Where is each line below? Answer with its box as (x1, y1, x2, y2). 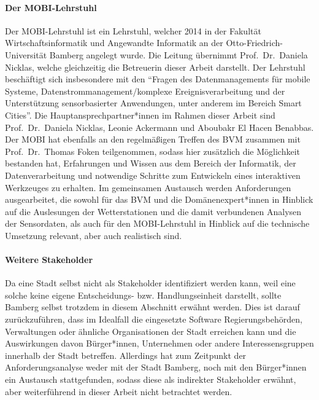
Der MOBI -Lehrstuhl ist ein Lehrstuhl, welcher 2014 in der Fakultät (5, 24, 261, 37)
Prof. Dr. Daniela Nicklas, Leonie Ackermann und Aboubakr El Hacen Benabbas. (5, 120, 314, 133)
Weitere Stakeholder (5, 253, 93, 266)
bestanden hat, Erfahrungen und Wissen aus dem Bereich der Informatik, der (5, 157, 296, 170)
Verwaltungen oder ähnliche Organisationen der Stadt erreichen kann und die (5, 324, 296, 337)
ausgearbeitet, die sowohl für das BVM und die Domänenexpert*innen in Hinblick (5, 193, 313, 206)
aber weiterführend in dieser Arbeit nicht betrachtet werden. (5, 385, 233, 398)
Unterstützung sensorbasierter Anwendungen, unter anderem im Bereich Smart (5, 96, 302, 109)
